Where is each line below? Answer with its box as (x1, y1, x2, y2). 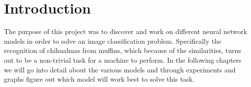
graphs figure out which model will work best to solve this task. (4, 74, 195, 84)
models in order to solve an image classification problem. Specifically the (4, 35, 222, 46)
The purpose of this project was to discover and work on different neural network (4, 26, 248, 36)
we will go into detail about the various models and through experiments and (4, 64, 236, 74)
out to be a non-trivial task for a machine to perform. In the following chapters (4, 54, 242, 65)
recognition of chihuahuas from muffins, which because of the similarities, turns (4, 45, 241, 55)
